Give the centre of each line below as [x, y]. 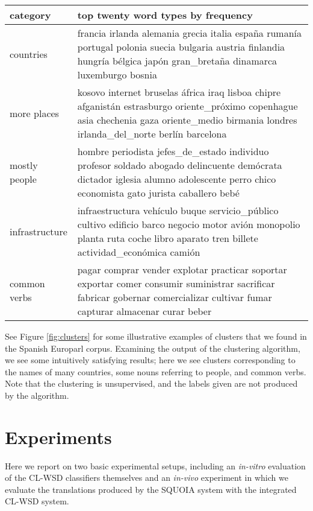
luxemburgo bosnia [117, 75]
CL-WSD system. [37, 501]
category [30, 15]
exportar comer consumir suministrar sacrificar [176, 283]
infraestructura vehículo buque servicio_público [178, 210]
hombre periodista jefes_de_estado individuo [173, 151]
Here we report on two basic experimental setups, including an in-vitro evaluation [155, 465]
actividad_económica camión [139, 252]
